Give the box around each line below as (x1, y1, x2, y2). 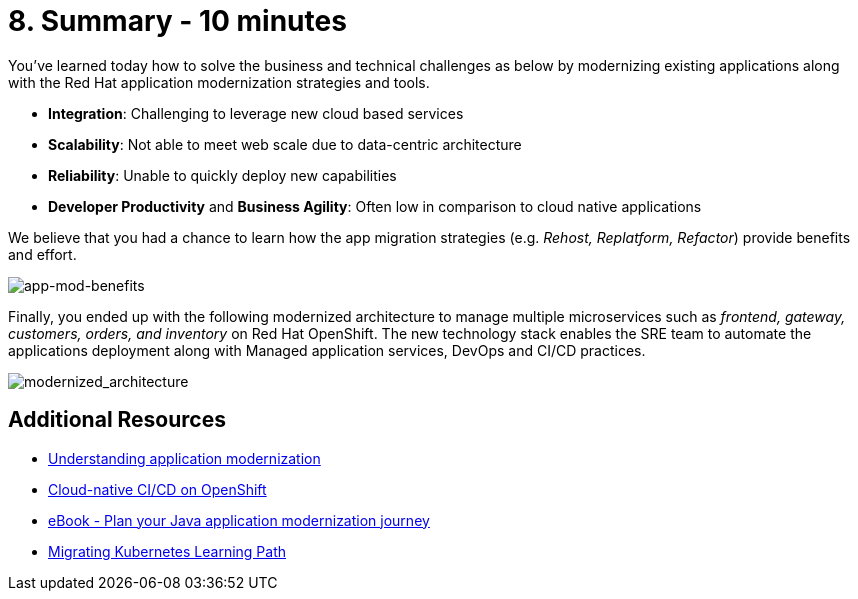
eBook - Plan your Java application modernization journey (48, 511, 430, 529)
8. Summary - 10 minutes (8, 4, 347, 38)
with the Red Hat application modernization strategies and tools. (8, 73, 430, 91)
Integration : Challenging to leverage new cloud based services (48, 104, 464, 122)
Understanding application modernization (48, 449, 321, 467)
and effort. (8, 245, 77, 263)
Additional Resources (8, 407, 226, 433)
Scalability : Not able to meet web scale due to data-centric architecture (48, 135, 522, 153)
